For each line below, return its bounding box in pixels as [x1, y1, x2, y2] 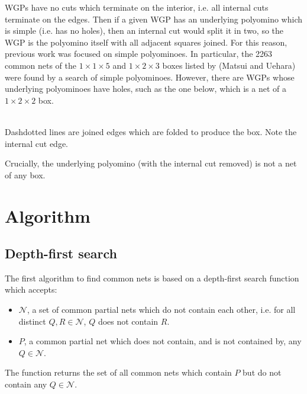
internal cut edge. [5, 137, 68, 149]
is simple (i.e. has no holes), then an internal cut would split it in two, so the [5, 24, 284, 37]
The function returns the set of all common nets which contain [5, 366, 232, 379]
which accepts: [5, 283, 57, 296]
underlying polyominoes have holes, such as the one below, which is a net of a [5, 82, 287, 95]
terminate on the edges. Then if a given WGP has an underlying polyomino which [5, 12, 302, 25]
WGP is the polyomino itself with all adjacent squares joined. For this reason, [5, 36, 287, 48]
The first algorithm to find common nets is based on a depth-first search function [5, 271, 299, 284]
